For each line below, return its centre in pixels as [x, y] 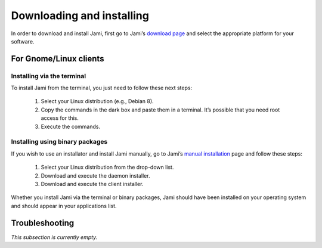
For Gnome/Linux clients [58, 59]
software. [23, 41]
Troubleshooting [43, 223]
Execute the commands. [71, 126]
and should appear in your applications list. [64, 206]
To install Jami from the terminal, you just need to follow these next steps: [102, 88]
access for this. [60, 118]
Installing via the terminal [49, 76]
